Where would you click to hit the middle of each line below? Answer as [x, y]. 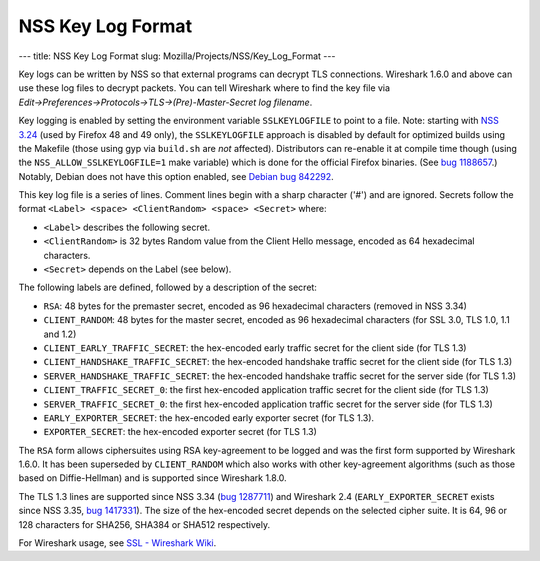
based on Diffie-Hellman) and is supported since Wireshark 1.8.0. [152, 478]
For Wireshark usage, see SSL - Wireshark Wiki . [117, 543]
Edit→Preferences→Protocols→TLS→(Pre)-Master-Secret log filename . [165, 102]
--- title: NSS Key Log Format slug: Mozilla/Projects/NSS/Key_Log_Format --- [177, 56]
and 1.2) [60, 334]
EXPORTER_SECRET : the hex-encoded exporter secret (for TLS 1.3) [180, 432]
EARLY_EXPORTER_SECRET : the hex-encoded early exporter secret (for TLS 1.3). [209, 417]
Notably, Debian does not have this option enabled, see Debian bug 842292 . [176, 176]
